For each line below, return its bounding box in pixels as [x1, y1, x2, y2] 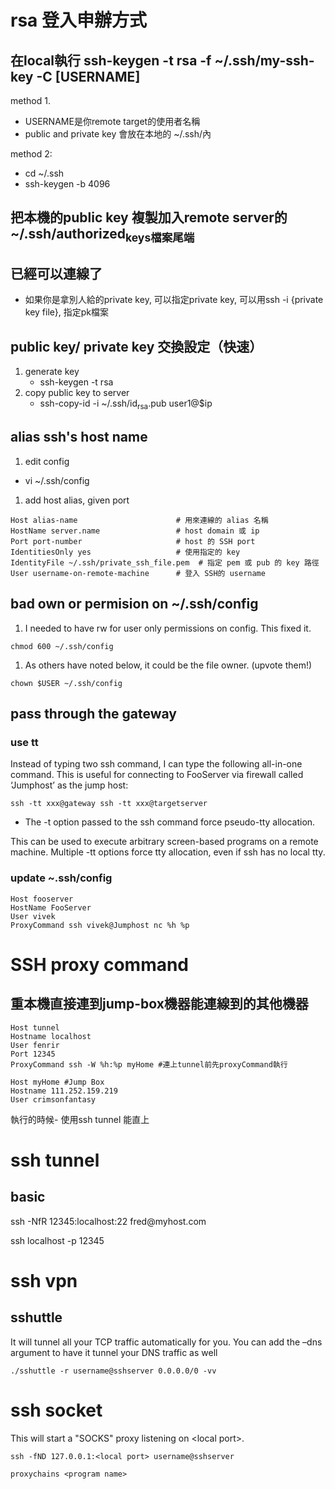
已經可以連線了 [10, 265, 103, 282]
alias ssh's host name [10, 429, 148, 446]
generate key [24, 366, 80, 378]
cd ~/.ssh [24, 167, 65, 179]
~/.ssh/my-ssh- [214, 52, 315, 69]
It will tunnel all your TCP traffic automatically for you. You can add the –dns [10, 1336, 323, 1348]
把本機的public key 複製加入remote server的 [10, 209, 288, 226]
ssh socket [10, 1399, 103, 1421]
